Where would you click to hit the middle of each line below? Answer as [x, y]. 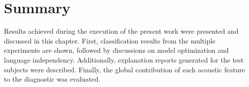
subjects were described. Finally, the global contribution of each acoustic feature [125, 69]
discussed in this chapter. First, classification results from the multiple [110, 40]
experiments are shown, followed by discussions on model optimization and [116, 50]
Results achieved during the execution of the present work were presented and [121, 31]
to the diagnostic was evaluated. [52, 79]
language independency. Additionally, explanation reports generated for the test [124, 59]
